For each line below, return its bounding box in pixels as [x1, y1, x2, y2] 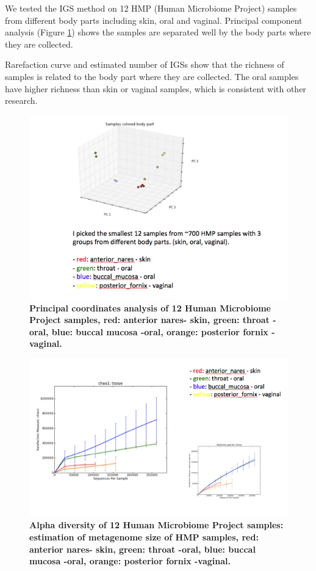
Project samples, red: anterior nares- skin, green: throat [29, 313, 270, 326]
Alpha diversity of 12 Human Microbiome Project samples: [29, 518, 284, 531]
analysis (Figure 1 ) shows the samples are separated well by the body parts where [5, 26, 311, 38]
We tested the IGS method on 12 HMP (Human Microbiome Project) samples [5, 2, 297, 14]
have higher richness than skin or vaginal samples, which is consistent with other [5, 82, 306, 95]
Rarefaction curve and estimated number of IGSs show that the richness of [5, 58, 284, 71]
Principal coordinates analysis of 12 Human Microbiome [29, 301, 271, 314]
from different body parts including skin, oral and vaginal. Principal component [5, 13, 303, 26]
